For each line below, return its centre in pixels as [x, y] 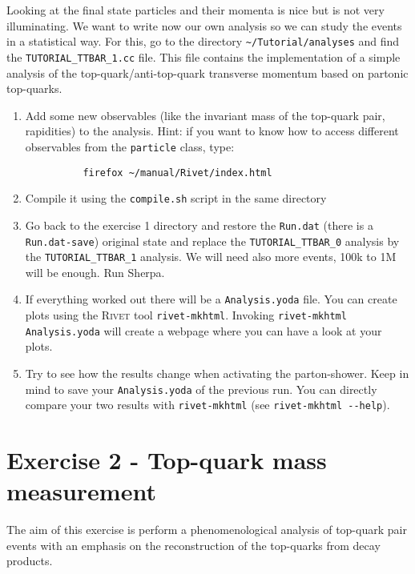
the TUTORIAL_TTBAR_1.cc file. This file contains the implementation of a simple [203, 56]
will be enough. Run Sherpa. [95, 272]
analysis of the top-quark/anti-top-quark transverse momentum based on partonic [207, 72]
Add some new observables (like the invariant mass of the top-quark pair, [205, 115]
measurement [81, 491]
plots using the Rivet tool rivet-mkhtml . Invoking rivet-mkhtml [186, 315]
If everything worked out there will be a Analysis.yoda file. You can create [211, 299]
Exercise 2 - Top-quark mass [167, 460]
